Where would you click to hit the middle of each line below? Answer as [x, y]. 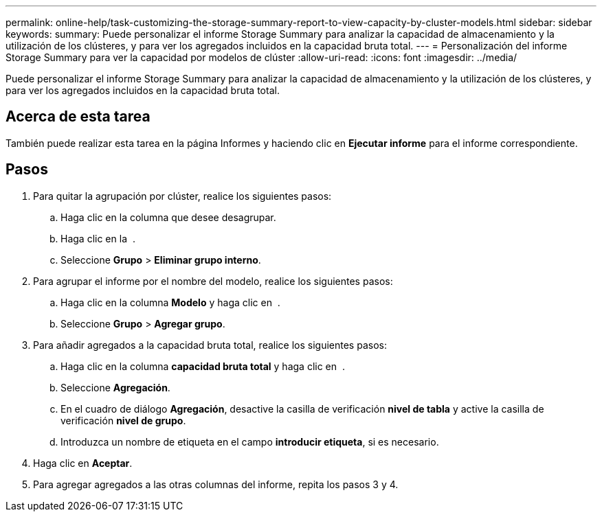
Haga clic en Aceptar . [83, 463]
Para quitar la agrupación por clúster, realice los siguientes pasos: [182, 196]
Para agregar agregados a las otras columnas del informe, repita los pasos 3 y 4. [216, 484]
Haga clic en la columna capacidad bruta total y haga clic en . [203, 366]
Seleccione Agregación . [115, 387]
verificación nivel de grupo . [123, 420]
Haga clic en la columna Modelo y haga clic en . [170, 302]
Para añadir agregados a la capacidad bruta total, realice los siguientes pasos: [210, 345]
